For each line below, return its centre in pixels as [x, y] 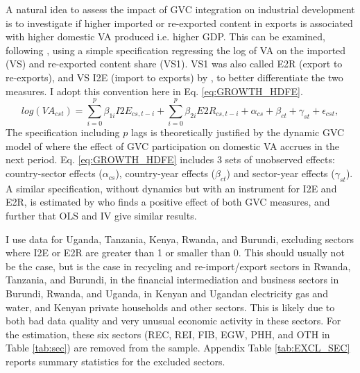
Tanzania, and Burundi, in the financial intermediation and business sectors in [172, 280]
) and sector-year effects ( [281, 173]
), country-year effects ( [165, 173]
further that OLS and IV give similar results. [101, 216]
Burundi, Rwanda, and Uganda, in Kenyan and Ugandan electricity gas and [167, 293]
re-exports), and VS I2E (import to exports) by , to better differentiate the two [174, 77]
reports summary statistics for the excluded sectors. [115, 361]
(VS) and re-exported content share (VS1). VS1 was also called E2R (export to [174, 64]
